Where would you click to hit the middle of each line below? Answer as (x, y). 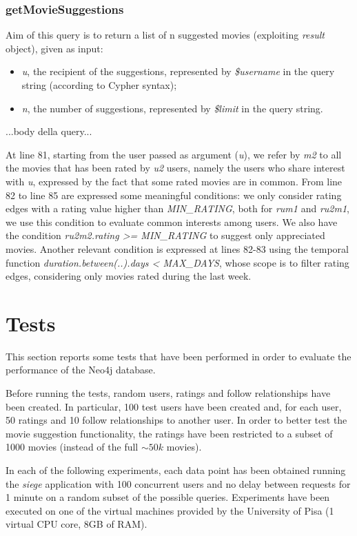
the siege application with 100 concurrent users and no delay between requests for (178, 483)
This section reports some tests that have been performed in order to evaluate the (178, 356)
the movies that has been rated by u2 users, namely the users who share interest (175, 168)
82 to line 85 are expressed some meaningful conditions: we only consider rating (174, 195)
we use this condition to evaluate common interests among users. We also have (172, 221)
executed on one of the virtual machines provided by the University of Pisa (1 (170, 510)
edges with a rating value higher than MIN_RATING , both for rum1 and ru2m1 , (177, 208)
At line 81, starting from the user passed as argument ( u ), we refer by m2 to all (174, 154)
